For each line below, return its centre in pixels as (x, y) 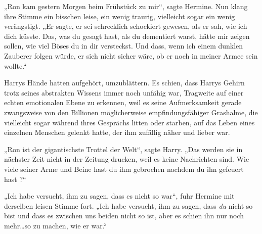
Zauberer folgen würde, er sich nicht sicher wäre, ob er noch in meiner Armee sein (131, 55)
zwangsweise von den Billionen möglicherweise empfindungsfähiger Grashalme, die (131, 112)
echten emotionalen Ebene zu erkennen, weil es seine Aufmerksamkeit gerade (123, 102)
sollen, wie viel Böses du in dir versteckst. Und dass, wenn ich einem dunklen (124, 46)
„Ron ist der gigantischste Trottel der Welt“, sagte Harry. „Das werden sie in (123, 149)
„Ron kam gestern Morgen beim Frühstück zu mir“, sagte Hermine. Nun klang (126, 6)
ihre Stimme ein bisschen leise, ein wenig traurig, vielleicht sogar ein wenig (120, 16)
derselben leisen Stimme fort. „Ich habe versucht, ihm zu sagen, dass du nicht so (128, 205)
